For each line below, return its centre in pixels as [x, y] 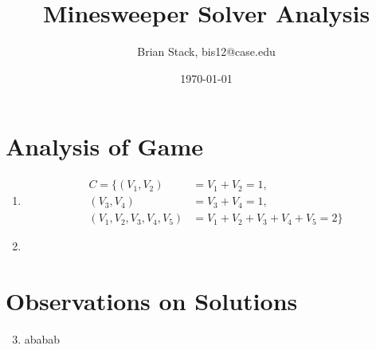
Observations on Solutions [152, 301]
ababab [42, 339]
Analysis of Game [105, 146]
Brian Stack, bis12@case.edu [206, 51]
